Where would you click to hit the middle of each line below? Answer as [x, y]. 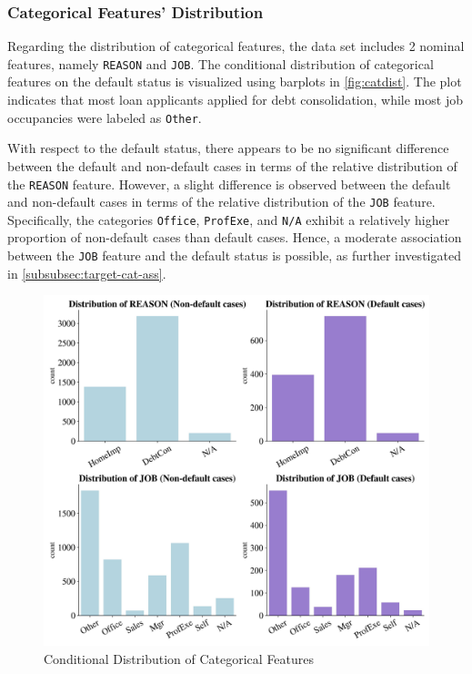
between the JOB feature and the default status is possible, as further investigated [234, 255]
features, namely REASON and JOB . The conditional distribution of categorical [221, 63]
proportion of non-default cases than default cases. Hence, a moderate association [235, 237]
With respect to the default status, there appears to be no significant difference [228, 148]
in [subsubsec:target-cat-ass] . [87, 273]
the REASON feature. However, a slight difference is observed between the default [229, 184]
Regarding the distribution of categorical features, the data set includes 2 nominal [236, 46]
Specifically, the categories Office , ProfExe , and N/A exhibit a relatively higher [229, 219]
